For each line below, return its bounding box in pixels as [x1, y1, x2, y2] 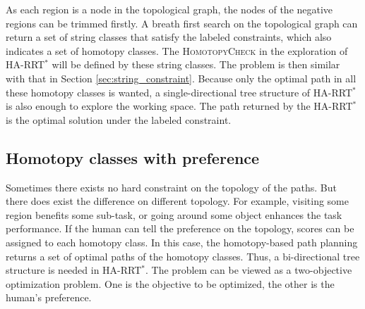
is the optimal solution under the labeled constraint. [6, 112, 232, 127]
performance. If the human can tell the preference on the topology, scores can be [6, 221, 354, 236]
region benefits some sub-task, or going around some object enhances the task [6, 207, 342, 222]
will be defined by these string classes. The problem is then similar [52, 57, 340, 72]
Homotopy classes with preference [6, 146, 260, 168]
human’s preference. [6, 290, 92, 305]
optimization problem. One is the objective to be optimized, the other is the [6, 276, 335, 291]
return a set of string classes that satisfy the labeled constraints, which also [6, 30, 332, 44]
